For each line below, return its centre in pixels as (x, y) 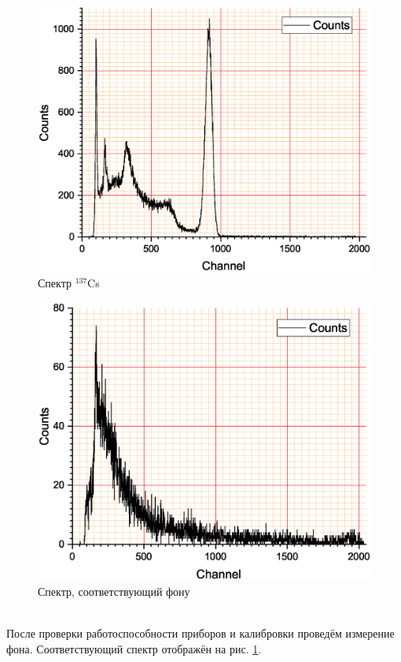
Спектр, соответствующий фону (114, 591)
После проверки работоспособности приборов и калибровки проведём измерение (200, 633)
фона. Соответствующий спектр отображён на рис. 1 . (134, 648)
